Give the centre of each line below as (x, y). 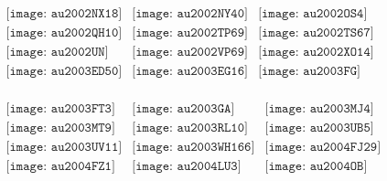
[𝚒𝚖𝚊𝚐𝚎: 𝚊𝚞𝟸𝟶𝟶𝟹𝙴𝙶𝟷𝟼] (190, 72)
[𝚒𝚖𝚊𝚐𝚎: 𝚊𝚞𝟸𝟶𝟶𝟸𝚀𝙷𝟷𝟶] (64, 33)
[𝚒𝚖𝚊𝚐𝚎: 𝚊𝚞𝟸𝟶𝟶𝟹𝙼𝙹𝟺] (319, 109)
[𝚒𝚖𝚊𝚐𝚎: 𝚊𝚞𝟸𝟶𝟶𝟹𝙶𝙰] (183, 109)
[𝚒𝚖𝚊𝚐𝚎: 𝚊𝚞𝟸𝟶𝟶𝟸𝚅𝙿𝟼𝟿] (190, 53)
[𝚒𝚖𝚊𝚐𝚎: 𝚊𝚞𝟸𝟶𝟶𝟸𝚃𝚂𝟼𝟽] (316, 33)
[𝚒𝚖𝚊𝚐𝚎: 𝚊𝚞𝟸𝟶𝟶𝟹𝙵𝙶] (309, 72)
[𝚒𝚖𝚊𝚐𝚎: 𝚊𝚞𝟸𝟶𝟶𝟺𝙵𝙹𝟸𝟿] (323, 148)
